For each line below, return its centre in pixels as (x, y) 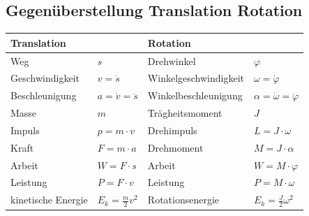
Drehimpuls (172, 130)
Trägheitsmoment (185, 113)
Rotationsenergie (183, 200)
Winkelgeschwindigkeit (196, 78)
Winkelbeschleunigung (195, 95)
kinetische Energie (49, 200)
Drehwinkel (172, 60)
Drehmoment (175, 147)
